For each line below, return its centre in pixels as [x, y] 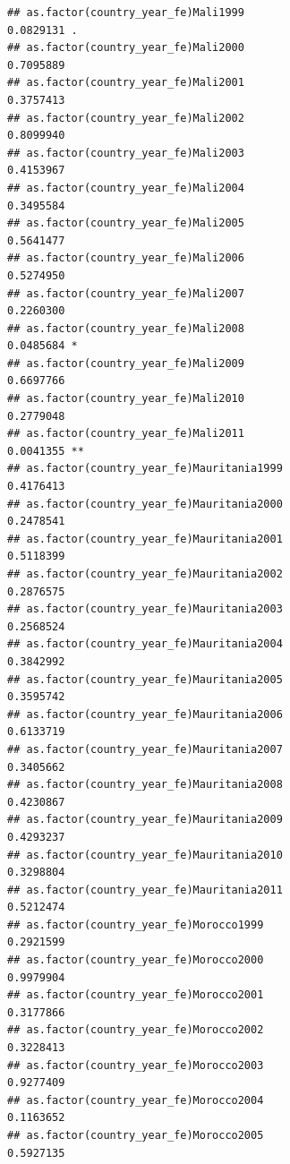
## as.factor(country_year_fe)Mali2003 [126, 153]
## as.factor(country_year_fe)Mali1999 [126, 13]
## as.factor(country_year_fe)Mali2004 [126, 188]
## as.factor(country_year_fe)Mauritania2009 [145, 820]
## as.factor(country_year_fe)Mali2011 [126, 434]
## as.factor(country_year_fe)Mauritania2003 [145, 609]
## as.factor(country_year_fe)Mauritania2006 [145, 714]
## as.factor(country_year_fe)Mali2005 [126, 223]
